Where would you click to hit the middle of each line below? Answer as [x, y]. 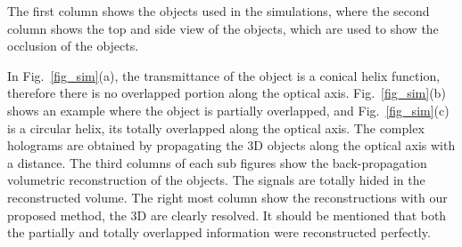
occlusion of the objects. [73, 46]
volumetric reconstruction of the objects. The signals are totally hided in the [216, 180]
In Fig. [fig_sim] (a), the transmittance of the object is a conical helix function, [224, 75]
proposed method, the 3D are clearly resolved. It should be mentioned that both [227, 215]
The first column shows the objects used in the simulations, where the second [219, 11]
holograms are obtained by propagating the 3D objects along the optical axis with [231, 145]
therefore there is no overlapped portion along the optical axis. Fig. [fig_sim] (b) [227, 93]
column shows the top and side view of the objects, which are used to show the [223, 28]
